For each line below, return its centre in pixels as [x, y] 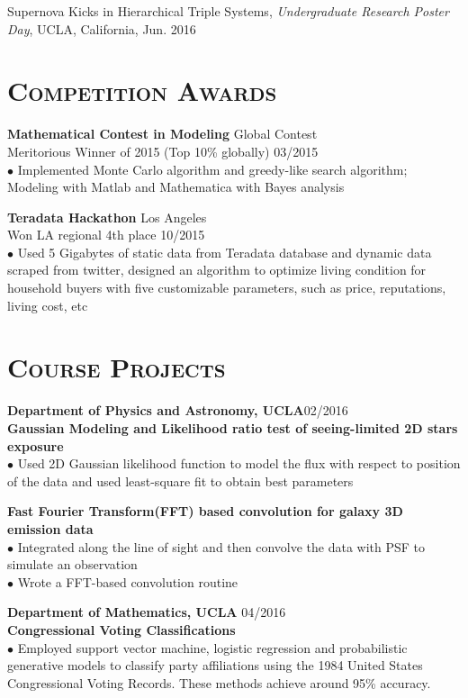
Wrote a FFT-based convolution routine [128, 581]
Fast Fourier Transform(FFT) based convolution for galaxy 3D [205, 511]
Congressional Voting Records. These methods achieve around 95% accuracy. [219, 682]
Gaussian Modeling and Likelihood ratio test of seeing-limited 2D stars [233, 427]
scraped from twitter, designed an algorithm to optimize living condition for [217, 270]
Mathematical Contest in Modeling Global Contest [162, 134]
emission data [50, 528]
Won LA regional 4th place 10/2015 [106, 235]
